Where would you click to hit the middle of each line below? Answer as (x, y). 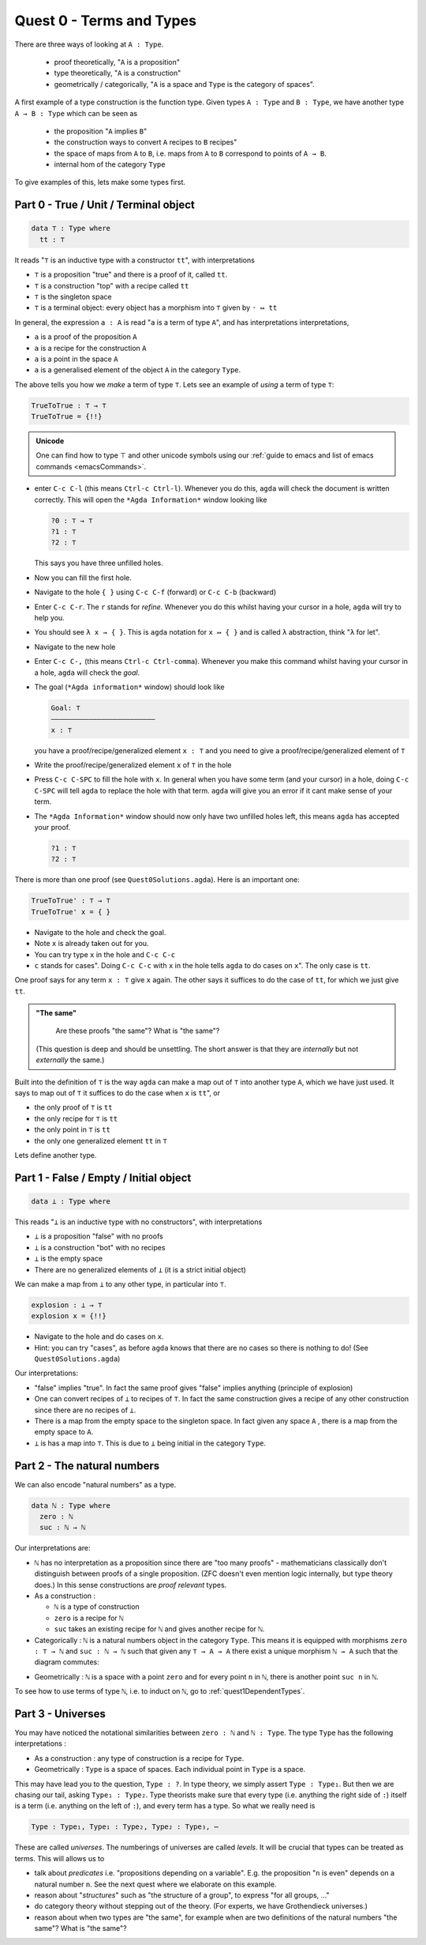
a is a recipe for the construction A (90, 348)
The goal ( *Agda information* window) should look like (129, 687)
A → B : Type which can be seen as (76, 113)
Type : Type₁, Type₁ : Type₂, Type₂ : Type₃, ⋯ (125, 1827)
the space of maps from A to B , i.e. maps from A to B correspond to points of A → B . (190, 153)
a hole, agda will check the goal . (87, 673)
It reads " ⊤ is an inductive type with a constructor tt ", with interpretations (135, 260)
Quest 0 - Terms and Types (106, 21)
